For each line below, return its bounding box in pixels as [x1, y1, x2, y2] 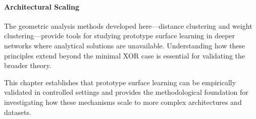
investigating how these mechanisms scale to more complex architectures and [4, 96, 242, 107]
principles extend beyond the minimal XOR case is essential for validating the [4, 50, 245, 61]
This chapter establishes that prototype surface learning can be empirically [4, 77, 236, 87]
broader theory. [4, 60, 52, 71]
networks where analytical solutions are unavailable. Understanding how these [4, 40, 245, 50]
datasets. [4, 106, 31, 117]
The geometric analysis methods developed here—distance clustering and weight [4, 20, 252, 31]
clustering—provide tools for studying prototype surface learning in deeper [4, 30, 235, 41]
